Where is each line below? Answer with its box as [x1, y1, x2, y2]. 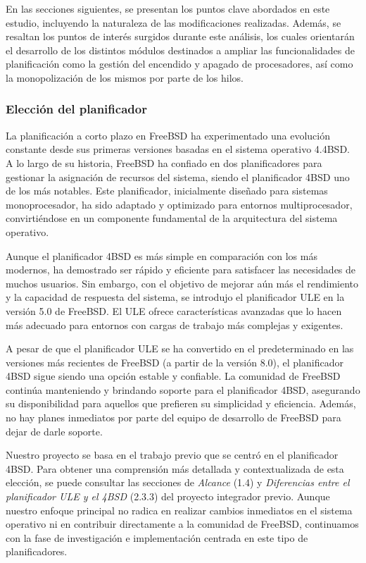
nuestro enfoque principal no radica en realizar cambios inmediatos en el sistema [6, 502, 353, 517]
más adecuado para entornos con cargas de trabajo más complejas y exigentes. [6, 317, 343, 332]
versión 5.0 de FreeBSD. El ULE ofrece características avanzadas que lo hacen [6, 303, 342, 318]
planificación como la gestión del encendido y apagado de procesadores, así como [6, 56, 353, 71]
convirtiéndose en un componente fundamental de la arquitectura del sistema [6, 211, 338, 225]
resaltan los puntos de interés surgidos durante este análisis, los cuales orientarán [6, 29, 355, 44]
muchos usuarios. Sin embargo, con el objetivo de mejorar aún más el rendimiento [6, 276, 358, 290]
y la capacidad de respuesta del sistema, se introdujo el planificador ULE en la [6, 290, 345, 304]
